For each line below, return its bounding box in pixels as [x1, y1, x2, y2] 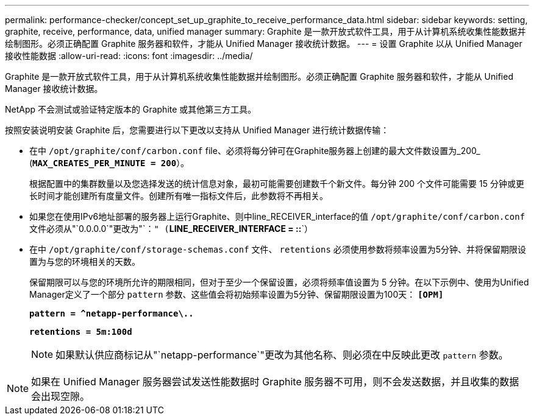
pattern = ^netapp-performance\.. [29, 309, 194, 318]
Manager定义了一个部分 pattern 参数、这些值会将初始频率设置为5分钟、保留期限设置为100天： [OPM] [29, 289, 444, 299]
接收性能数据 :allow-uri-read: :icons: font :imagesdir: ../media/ [5, 51, 253, 61]
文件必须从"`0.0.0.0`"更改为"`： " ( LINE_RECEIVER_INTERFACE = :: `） [29, 223, 313, 234]
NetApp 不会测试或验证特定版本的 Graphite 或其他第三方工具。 [5, 104, 257, 114]
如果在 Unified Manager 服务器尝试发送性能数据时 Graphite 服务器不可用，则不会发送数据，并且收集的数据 [31, 376, 519, 388]
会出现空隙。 [31, 390, 90, 402]
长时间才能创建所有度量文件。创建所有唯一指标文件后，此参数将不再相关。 [29, 191, 328, 201]
